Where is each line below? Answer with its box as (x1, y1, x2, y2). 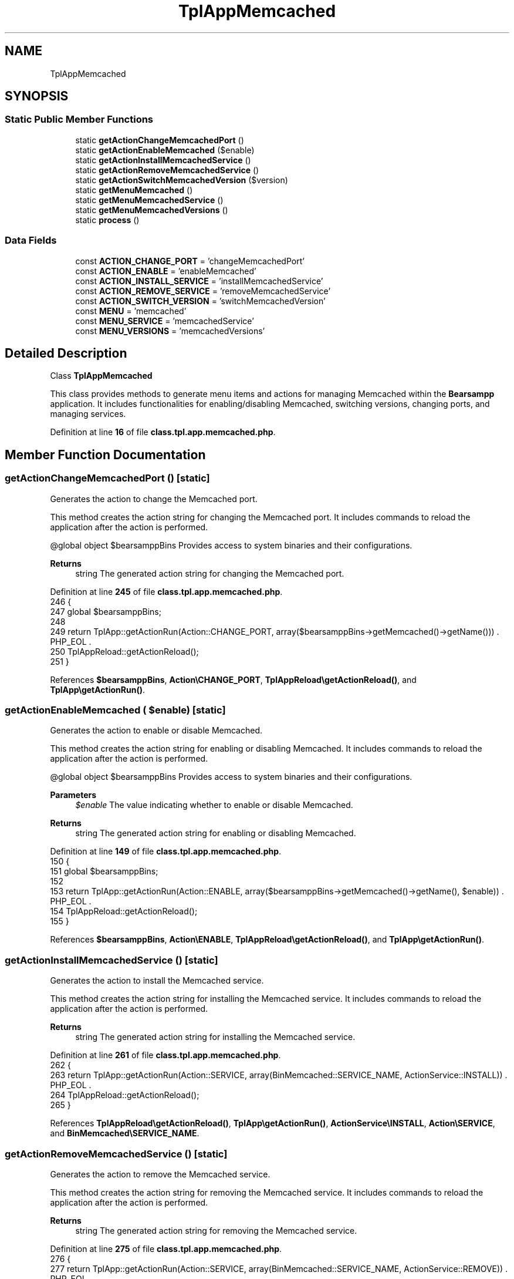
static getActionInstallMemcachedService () (75, 154, 251, 165)
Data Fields (5, 234, 57, 247)
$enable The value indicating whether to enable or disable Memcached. (75, 800, 353, 810)
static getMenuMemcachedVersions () (75, 204, 228, 215)
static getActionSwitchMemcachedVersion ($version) (75, 174, 288, 185)
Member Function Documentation (5, 447, 206, 462)
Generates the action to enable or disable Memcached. (50, 725, 263, 736)
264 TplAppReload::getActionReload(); (50, 1090, 199, 1100)
